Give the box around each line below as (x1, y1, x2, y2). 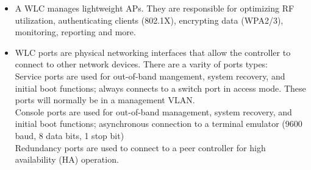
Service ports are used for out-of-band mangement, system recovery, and (15, 69, 285, 82)
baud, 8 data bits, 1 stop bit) (15, 129, 124, 141)
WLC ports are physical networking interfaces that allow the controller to (15, 46, 291, 58)
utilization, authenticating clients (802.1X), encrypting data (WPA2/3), (15, 13, 284, 26)
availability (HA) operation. (15, 153, 119, 166)
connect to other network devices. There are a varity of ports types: (15, 58, 268, 70)
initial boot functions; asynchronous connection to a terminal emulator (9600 (15, 117, 302, 130)
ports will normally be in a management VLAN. (15, 93, 195, 106)
